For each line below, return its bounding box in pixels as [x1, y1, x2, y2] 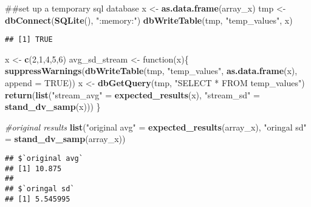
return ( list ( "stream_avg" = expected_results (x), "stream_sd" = [5, 88, 260, 101]
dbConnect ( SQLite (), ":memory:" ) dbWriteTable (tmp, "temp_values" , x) [5, 13, 293, 26]
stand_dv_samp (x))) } [5, 100, 101, 113]
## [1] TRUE [5, 35, 53, 44]
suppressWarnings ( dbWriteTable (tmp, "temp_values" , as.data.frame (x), [5, 64, 298, 77]
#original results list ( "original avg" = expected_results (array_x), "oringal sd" [5, 120, 307, 133]
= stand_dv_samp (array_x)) [5, 132, 126, 145]
